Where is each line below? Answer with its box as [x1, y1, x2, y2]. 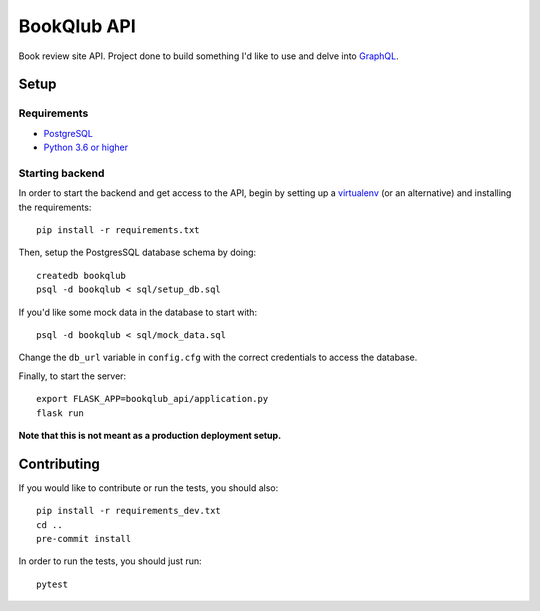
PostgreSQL [43, 127, 94, 139]
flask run [36, 407, 84, 419]
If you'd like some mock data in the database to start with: [18, 306, 258, 318]
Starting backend [18, 166, 105, 180]
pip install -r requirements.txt [36, 225, 200, 236]
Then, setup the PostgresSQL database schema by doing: [18, 246, 257, 259]
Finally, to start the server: [18, 370, 127, 382]
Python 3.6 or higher [43, 141, 129, 154]
